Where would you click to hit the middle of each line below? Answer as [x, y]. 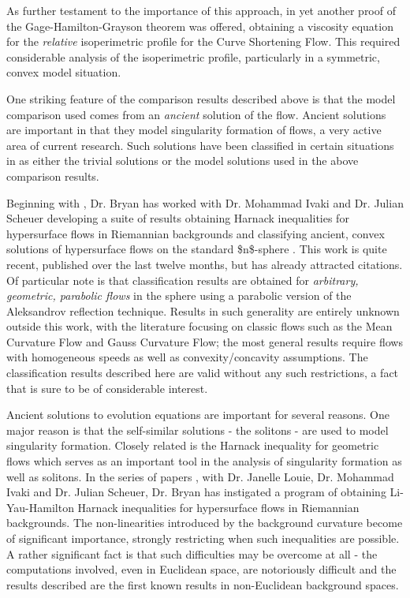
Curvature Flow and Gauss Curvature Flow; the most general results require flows [205, 341]
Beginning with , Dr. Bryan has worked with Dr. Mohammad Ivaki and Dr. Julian [205, 202]
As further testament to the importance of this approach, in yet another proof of [201, 10]
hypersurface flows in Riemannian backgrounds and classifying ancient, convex [196, 233]
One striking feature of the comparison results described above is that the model [201, 98]
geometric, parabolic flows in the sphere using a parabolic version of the [179, 295]
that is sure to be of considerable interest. [107, 388]
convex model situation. [64, 72]
